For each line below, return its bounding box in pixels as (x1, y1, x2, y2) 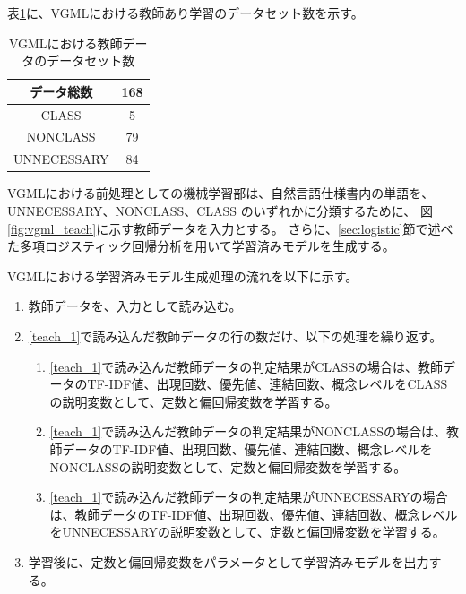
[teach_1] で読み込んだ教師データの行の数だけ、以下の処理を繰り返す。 (28, 326, 443, 345)
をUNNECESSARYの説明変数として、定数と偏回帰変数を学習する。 (49, 522, 445, 541)
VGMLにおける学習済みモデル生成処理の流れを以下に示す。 (7, 266, 358, 285)
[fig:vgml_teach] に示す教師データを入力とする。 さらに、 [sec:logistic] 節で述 (7, 219, 441, 237)
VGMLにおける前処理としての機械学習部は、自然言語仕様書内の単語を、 (7, 184, 435, 202)
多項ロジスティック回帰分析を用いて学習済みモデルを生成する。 (19, 237, 395, 255)
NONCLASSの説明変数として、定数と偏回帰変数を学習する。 (49, 457, 407, 476)
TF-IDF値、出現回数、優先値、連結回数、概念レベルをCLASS (87, 374, 448, 393)
